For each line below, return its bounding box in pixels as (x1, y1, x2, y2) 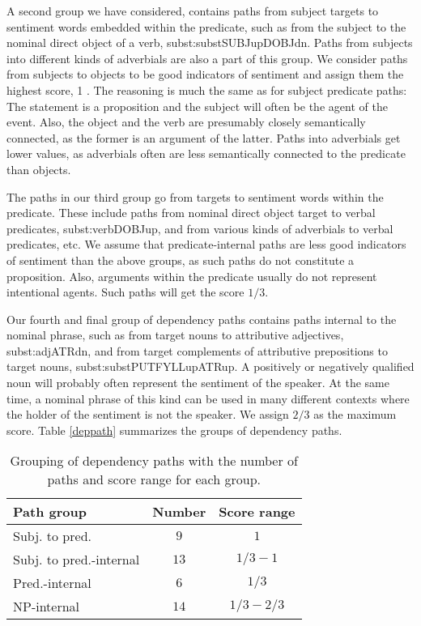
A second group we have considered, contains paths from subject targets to (6, 2, 379, 19)
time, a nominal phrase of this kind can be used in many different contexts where (6, 390, 410, 407)
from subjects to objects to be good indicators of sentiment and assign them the (6, 66, 404, 83)
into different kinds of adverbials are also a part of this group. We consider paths (6, 49, 408, 66)
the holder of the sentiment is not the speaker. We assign (6, 406, 289, 423)
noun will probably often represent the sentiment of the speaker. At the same (6, 374, 389, 391)
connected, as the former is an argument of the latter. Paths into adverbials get (6, 129, 401, 146)
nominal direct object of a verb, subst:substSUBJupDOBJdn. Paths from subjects (6, 34, 413, 51)
